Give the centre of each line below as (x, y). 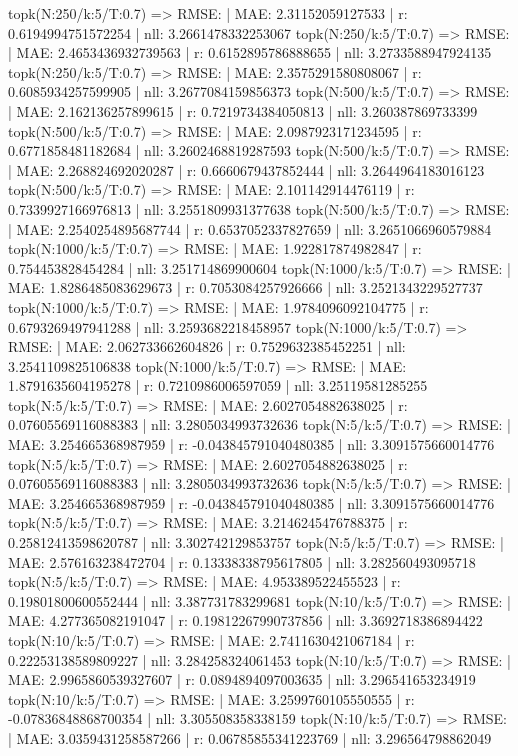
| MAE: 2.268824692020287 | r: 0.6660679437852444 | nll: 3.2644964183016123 (246, 169)
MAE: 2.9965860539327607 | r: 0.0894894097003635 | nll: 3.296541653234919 (242, 679)
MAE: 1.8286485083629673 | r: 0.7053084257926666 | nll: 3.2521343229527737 (245, 287)
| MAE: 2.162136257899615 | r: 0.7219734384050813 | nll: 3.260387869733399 (243, 110)
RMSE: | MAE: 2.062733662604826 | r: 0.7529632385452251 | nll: (207, 346)
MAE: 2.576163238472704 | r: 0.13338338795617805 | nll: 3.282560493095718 (242, 561)
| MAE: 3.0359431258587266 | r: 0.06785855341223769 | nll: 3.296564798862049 (250, 737)
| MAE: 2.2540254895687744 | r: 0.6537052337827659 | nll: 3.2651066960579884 (250, 228)
